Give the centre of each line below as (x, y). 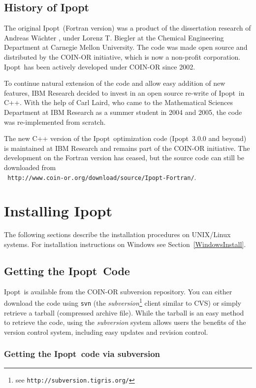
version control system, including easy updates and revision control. (106, 332)
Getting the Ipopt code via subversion (82, 354)
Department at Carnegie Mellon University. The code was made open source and (126, 47)
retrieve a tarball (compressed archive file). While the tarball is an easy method (124, 312)
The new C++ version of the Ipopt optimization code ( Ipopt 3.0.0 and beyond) (125, 138)
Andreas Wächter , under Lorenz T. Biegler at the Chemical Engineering (114, 37)
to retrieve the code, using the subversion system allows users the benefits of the (125, 322)
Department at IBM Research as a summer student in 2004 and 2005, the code (123, 112)
